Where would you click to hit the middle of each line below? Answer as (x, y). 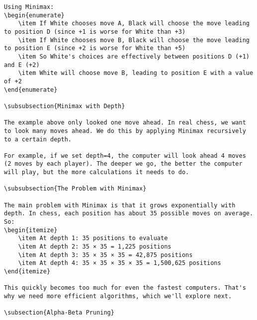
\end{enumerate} (31, 90)
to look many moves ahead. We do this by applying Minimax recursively (125, 131)
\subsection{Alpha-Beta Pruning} (59, 313)
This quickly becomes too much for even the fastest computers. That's (125, 288)
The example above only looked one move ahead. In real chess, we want (125, 123)
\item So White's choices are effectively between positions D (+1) (134, 56)
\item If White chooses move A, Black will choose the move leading (134, 24)
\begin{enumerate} (34, 15)
